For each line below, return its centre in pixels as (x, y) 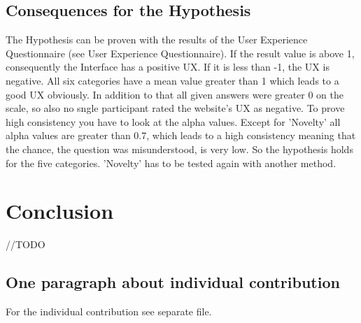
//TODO (26, 244)
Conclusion (60, 211)
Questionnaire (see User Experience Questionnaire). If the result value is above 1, (180, 53)
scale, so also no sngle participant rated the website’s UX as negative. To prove (175, 108)
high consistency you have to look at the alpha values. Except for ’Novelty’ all (173, 121)
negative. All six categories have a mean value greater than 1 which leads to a (172, 80)
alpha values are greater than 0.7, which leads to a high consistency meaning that (181, 135)
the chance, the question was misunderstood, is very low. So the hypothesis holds (179, 149)
